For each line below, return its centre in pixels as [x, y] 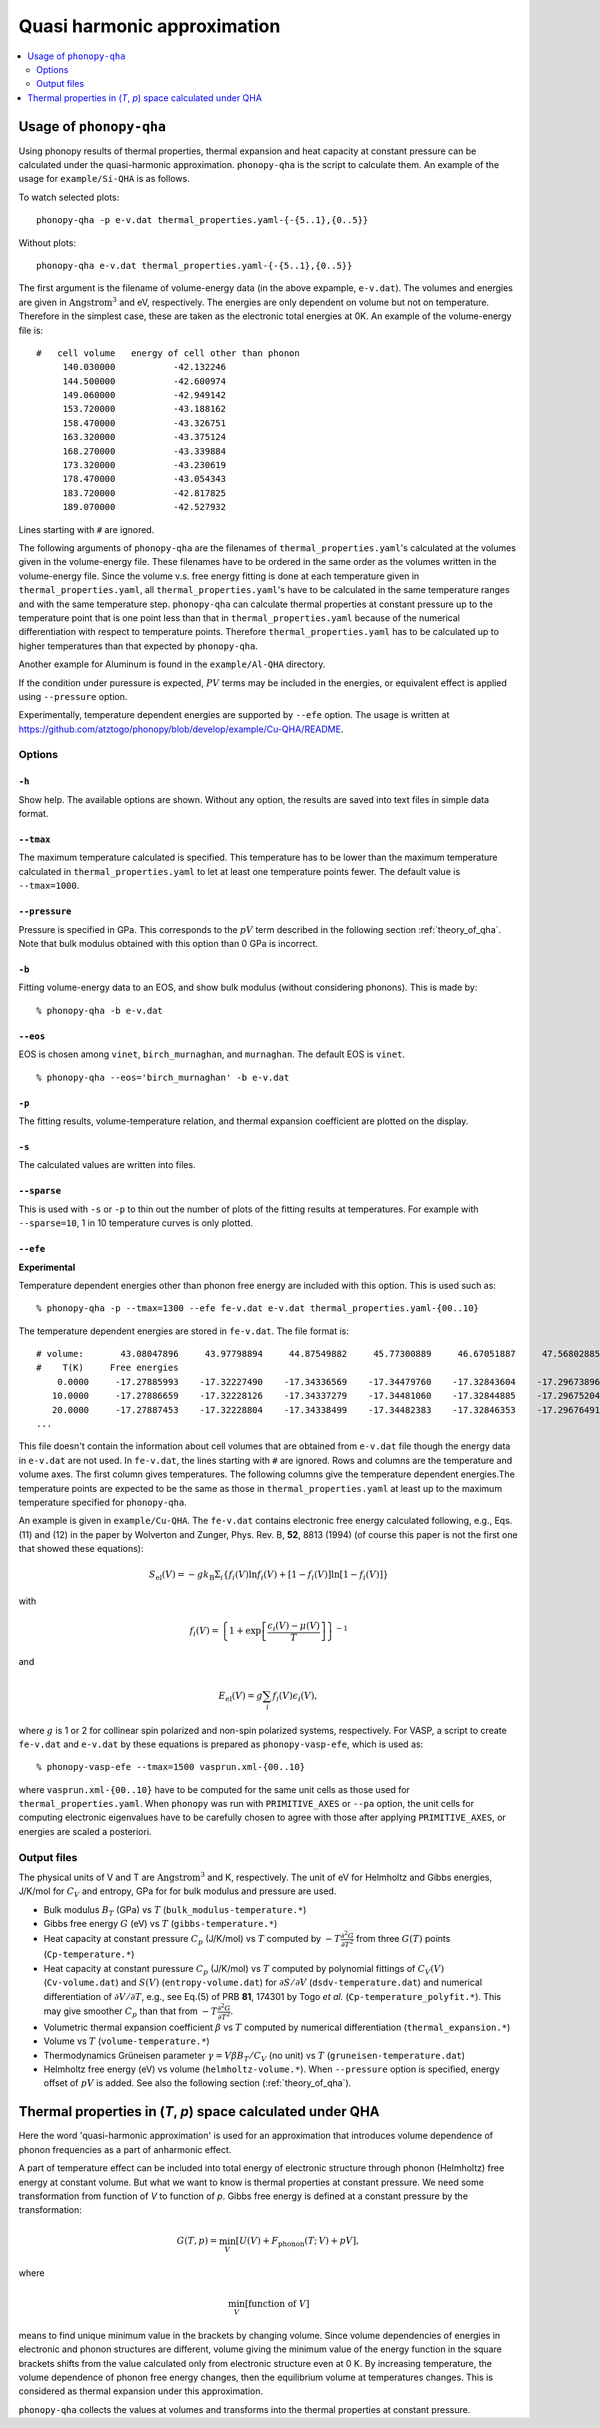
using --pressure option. [73, 696]
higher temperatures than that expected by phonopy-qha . [138, 646]
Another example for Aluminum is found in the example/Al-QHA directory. [172, 664]
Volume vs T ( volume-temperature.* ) [126, 2041]
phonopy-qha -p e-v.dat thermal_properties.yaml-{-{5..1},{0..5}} [202, 220]
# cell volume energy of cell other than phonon [168, 353]
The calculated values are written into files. [107, 1165]
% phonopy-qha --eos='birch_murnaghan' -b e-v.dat [163, 1077]
